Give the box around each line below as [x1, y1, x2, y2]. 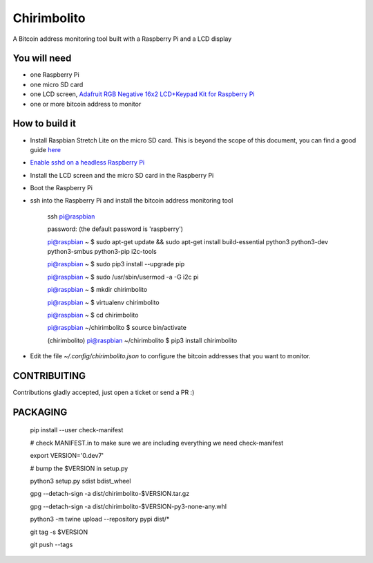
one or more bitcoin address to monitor [30, 100, 142, 108]
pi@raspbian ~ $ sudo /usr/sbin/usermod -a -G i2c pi [47, 273, 199, 281]
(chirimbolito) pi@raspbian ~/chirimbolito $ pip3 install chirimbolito [47, 336, 238, 344]
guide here [30, 145, 61, 154]
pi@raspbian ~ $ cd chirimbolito [47, 311, 139, 319]
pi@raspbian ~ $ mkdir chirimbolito [47, 286, 148, 294]
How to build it [12, 118, 76, 129]
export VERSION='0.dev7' [30, 452, 104, 460]
